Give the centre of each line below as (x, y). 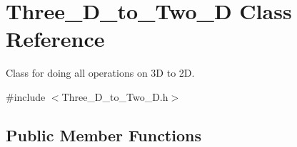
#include (26, 96)
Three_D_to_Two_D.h (115, 96)
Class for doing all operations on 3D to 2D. (100, 73)
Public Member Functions (104, 135)
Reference (55, 39)
